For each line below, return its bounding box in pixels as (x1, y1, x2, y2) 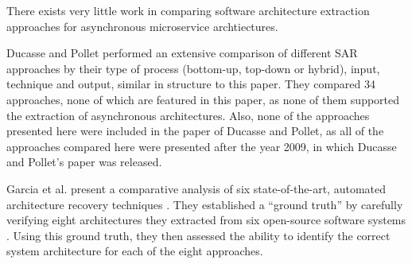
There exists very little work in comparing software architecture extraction (6, 2, 370, 18)
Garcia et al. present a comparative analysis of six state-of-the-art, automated (6, 180, 386, 196)
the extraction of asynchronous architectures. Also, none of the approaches (6, 107, 370, 123)
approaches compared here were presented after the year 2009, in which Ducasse (6, 138, 397, 154)
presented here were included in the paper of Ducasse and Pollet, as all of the (6, 122, 384, 139)
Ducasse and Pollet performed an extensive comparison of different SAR (6, 45, 358, 61)
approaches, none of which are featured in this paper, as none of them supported (6, 91, 400, 107)
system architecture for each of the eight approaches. (6, 243, 263, 259)
